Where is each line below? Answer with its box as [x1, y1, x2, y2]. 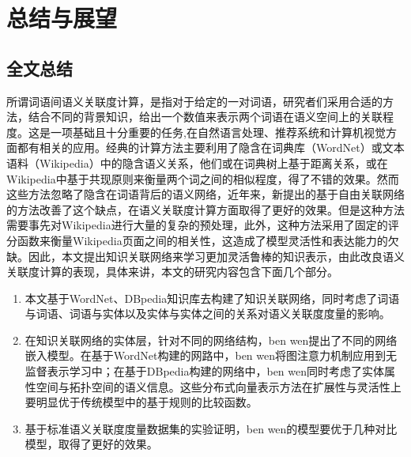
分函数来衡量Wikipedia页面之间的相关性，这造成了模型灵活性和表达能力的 [6, 232, 388, 248]
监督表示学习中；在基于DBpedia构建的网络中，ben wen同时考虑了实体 [25, 363, 385, 380]
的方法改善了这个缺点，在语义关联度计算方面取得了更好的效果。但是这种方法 [6, 201, 405, 217]
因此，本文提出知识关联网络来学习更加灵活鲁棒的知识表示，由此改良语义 [28, 247, 405, 264]
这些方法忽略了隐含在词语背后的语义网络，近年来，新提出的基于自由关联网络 [6, 186, 405, 202]
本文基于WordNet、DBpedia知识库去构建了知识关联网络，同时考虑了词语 [25, 289, 400, 306]
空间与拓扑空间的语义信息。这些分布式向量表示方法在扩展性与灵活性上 [36, 378, 402, 395]
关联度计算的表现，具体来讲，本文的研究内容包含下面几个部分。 [6, 263, 338, 280]
